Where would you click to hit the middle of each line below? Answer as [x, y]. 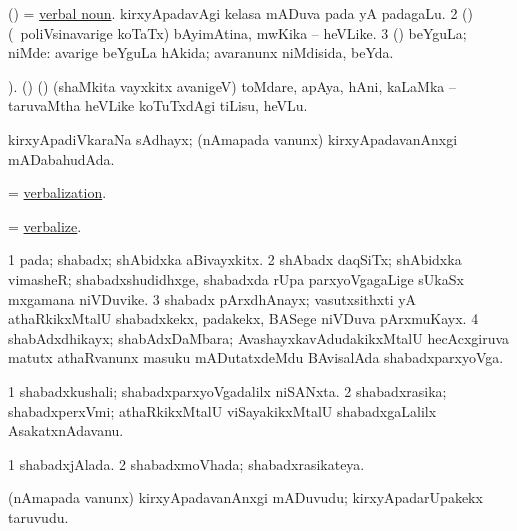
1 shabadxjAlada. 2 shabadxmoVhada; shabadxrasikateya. [186, 463]
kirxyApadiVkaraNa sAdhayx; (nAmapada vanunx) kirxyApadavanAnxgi [233, 138]
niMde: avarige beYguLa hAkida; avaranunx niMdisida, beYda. [201, 52]
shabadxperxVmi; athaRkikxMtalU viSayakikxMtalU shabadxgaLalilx [222, 410]
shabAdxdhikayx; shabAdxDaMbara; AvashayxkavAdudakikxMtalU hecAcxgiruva [259, 337]
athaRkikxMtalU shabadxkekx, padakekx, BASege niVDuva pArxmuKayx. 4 [243, 318]
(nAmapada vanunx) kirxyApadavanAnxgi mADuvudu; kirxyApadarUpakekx [245, 497]
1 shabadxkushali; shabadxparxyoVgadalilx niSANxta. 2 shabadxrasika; [227, 390]
